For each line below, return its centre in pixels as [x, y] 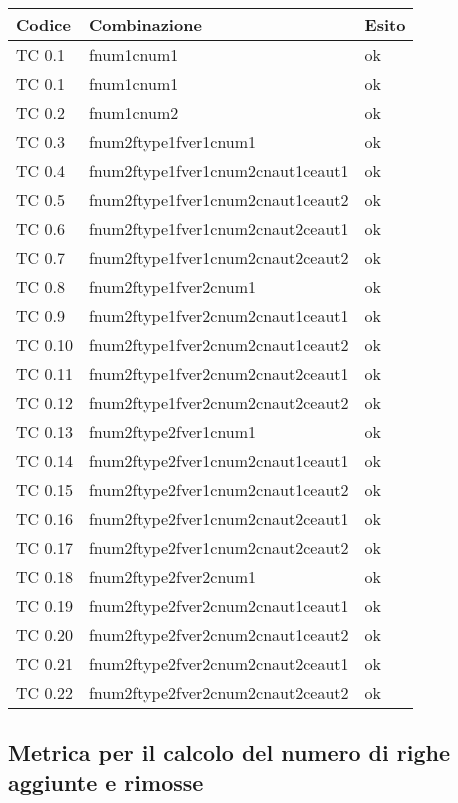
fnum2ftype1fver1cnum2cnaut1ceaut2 [218, 199]
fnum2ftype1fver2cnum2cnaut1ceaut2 [218, 344]
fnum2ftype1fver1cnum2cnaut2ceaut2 [218, 257]
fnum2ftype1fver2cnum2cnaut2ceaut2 [218, 402]
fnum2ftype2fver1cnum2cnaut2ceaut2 [218, 547]
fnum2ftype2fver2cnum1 [172, 576]
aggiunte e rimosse [106, 781]
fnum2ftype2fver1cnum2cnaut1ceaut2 [218, 489]
